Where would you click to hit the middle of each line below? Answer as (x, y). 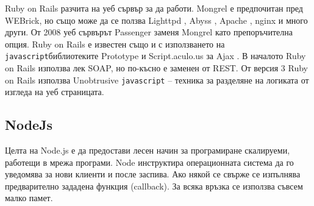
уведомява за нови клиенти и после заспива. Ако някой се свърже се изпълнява (153, 174)
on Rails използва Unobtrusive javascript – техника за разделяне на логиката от (157, 80)
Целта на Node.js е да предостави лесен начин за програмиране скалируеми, (148, 150)
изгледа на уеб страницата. (55, 92)
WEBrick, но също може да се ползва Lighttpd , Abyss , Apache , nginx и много (156, 20)
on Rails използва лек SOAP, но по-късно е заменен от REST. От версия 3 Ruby (156, 68)
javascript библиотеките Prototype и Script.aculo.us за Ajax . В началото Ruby (155, 56)
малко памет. (29, 198)
